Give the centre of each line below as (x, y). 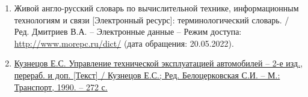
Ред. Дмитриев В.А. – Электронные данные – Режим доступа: (128, 31)
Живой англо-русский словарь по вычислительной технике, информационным (156, 8)
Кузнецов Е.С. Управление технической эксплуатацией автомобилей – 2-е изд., (159, 63)
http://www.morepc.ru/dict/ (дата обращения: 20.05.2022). (124, 43)
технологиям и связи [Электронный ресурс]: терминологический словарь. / (152, 19)
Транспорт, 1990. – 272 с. (61, 87)
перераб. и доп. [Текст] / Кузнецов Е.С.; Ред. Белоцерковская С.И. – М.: (147, 75)
